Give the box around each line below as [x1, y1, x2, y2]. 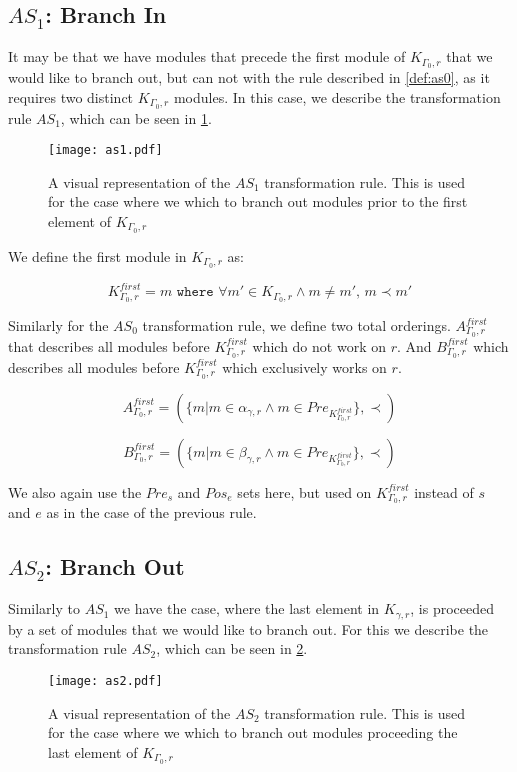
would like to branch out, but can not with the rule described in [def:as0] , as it [8, 67, 490, 88]
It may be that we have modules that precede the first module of [8, 46, 406, 67]
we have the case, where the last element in [114, 598, 380, 619]
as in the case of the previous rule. [46, 502, 257, 523]
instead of [414, 481, 474, 502]
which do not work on [252, 335, 386, 356]
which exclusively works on [222, 356, 387, 377]
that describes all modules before [8, 335, 210, 356]
